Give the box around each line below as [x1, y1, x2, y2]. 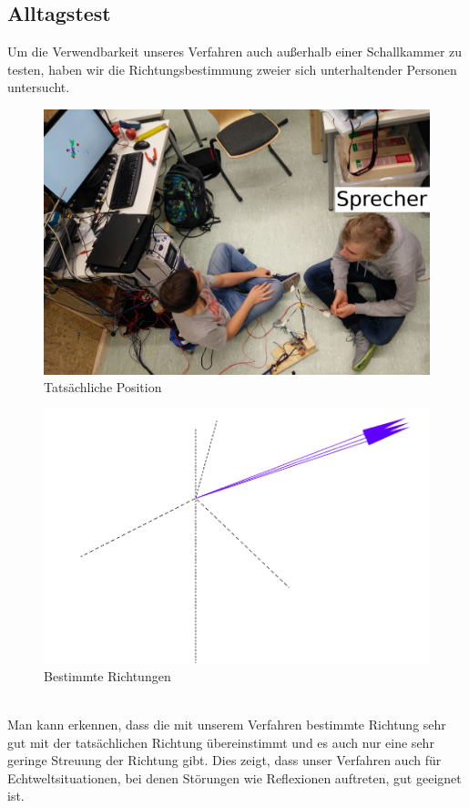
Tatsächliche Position [44, 378, 162, 397]
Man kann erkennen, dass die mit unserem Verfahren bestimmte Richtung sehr [7, 715, 446, 734]
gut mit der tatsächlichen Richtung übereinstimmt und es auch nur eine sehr [7, 732, 434, 751]
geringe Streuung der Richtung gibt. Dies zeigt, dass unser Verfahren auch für [7, 751, 442, 770]
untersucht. [7, 78, 70, 97]
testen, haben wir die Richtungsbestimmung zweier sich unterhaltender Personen [7, 59, 457, 78]
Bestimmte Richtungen [44, 666, 171, 685]
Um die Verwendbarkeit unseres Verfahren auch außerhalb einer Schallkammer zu [7, 42, 463, 61]
